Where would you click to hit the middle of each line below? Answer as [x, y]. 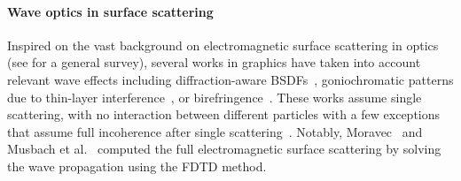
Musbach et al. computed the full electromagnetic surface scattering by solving [224, 149]
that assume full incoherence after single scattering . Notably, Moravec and [215, 131]
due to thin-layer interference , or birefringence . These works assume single [215, 97]
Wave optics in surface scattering [110, 11]
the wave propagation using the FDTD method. [137, 166]
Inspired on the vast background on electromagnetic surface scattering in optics [223, 45]
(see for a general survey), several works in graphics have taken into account [214, 62]
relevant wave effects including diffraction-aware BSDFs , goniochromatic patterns [230, 79]
